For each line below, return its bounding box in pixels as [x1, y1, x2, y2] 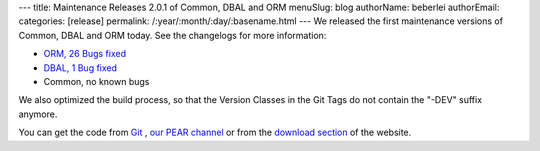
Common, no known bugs [43, 75, 150, 87]
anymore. [18, 108, 58, 120]
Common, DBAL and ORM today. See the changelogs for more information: [18, 29, 327, 41]
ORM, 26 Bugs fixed [43, 48, 127, 60]
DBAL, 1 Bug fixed [43, 61, 118, 74]
